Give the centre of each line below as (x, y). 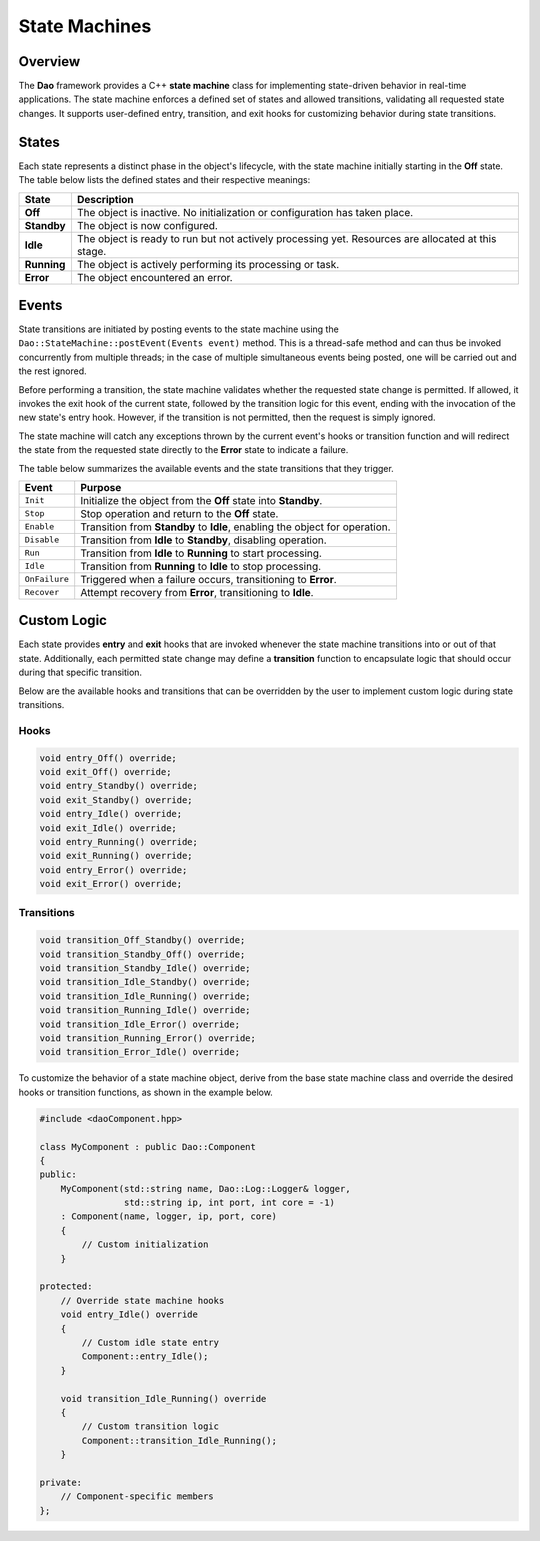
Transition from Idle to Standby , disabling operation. (203, 540)
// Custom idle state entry (150, 1342)
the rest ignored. (52, 371)
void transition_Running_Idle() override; (145, 1010)
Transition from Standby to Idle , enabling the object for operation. (235, 527)
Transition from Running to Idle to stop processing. (201, 566)
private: (61, 1482)
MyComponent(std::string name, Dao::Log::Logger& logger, (205, 1188)
